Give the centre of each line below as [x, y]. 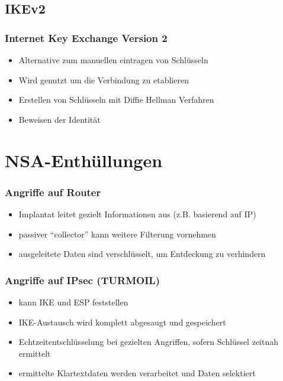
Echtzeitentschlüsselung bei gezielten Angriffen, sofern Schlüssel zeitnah [149, 342]
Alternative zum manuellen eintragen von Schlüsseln [113, 60]
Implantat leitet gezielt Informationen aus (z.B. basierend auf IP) [137, 214]
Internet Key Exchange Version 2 [86, 38]
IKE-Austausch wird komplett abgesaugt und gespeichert [122, 322]
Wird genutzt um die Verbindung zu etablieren [104, 79]
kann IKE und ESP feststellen [73, 302]
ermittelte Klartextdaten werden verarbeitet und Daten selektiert [137, 373]
